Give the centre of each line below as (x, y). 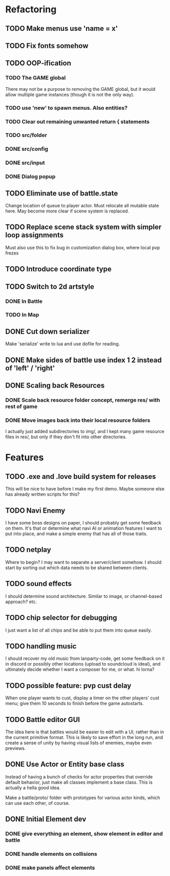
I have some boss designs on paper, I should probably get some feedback (83, 523)
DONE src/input (25, 163)
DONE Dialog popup (30, 177)
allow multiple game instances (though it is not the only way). (70, 94)
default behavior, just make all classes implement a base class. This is (79, 782)
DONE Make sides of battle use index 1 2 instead (84, 360)
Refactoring (31, 9)
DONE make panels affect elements (50, 867)
